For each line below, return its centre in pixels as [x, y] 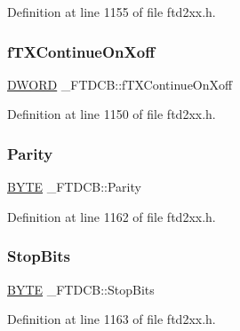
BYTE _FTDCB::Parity [74, 187]
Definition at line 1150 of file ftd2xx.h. [112, 114]
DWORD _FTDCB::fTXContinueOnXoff [120, 84]
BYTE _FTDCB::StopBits [81, 289]
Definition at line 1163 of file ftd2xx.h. [112, 319]
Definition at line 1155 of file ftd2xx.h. [112, 12]
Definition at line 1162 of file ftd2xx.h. [112, 216]
